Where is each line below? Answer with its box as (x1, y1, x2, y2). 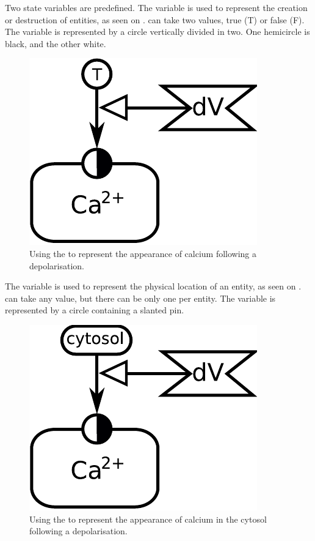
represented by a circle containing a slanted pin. (5, 304, 184, 316)
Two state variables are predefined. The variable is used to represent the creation (5, 1, 308, 13)
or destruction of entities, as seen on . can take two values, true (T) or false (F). (5, 13, 305, 26)
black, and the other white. (5, 37, 106, 50)
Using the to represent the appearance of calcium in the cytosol (29, 512, 267, 525)
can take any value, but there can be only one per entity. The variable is (5, 291, 276, 304)
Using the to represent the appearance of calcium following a (29, 247, 257, 259)
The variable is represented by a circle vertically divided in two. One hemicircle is (5, 25, 310, 38)
